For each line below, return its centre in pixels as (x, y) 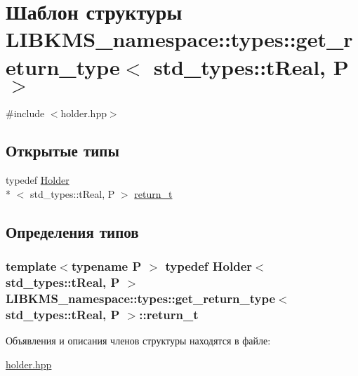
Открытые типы (62, 150)
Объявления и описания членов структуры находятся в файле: (138, 341)
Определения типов (72, 231)
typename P (106, 266)
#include (25, 113)
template (31, 266)
